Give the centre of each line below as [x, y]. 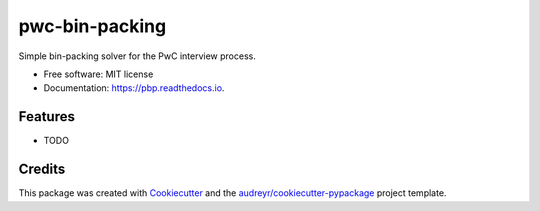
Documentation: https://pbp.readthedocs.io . [134, 88]
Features [46, 116]
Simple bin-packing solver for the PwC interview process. [137, 56]
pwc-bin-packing [92, 26]
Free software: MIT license [98, 74]
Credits [42, 169]
